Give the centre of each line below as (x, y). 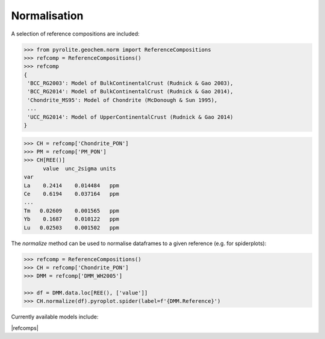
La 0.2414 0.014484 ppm (72, 185)
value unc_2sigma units (80, 168)
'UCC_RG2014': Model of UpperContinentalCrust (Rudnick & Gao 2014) (130, 117)
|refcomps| (25, 328)
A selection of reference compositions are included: (75, 34)
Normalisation (47, 16)
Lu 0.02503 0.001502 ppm (72, 228)
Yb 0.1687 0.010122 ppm (72, 219)
